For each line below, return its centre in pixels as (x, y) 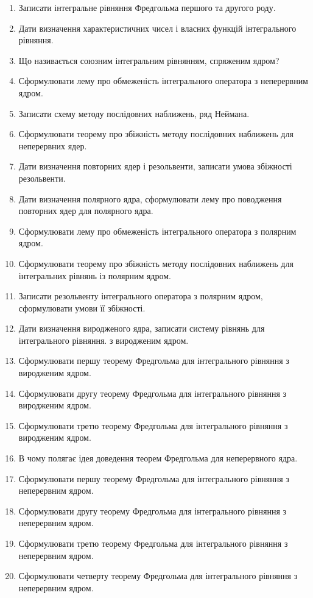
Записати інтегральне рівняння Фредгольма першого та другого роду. (147, 7)
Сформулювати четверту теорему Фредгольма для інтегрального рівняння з (158, 576)
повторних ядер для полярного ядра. (86, 211)
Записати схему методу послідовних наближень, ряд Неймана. (134, 113)
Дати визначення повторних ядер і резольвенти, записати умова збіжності (155, 166)
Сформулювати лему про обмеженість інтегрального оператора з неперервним (163, 81)
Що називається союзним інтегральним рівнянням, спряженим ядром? (149, 60)
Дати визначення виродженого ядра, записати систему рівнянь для (142, 328)
